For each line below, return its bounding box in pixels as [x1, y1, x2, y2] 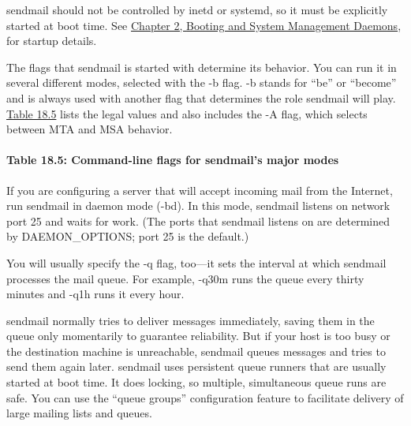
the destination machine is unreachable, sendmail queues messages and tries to [6, 342, 386, 359]
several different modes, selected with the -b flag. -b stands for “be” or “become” [6, 74, 397, 91]
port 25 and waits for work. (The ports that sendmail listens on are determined [6, 212, 390, 229]
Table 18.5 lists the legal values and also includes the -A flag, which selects [6, 105, 368, 121]
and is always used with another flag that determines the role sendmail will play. [6, 89, 396, 106]
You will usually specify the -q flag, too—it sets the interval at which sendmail [6, 254, 387, 271]
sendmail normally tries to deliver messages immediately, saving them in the [6, 312, 375, 328]
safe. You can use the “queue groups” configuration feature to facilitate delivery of [6, 389, 404, 405]
